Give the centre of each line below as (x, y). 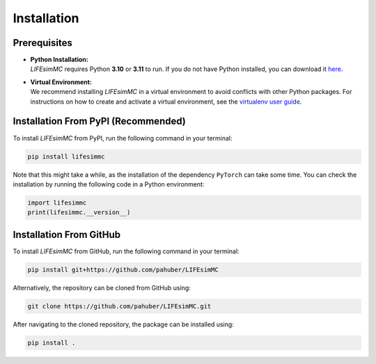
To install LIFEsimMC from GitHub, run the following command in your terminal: (126, 251)
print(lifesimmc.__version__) (79, 213)
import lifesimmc (57, 203)
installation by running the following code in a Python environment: (109, 184)
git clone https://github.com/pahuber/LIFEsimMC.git (119, 306)
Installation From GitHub (67, 234)
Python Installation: (59, 60)
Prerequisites (42, 43)
